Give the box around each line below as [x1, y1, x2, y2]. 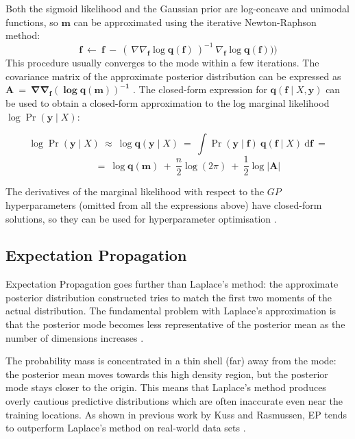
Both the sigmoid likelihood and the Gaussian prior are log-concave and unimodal [5, 1, 350, 15]
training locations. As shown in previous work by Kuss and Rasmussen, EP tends [5, 407, 347, 421]
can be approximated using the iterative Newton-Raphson [73, 14, 317, 29]
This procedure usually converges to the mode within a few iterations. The [5, 55, 319, 70]
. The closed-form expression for [133, 82, 267, 97]
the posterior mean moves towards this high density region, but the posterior [5, 366, 328, 381]
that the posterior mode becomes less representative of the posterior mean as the [5, 317, 345, 331]
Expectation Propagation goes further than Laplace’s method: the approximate [5, 277, 339, 291]
